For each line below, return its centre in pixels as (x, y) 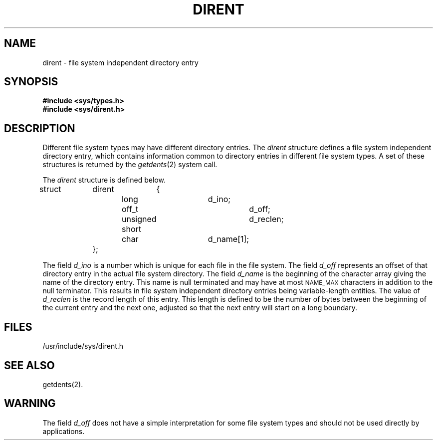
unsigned (139, 219)
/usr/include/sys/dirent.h (83, 346)
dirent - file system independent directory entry (120, 62)
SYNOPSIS (31, 82)
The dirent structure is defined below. (104, 180)
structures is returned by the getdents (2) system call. (130, 165)
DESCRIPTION (40, 128)
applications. (64, 431)
